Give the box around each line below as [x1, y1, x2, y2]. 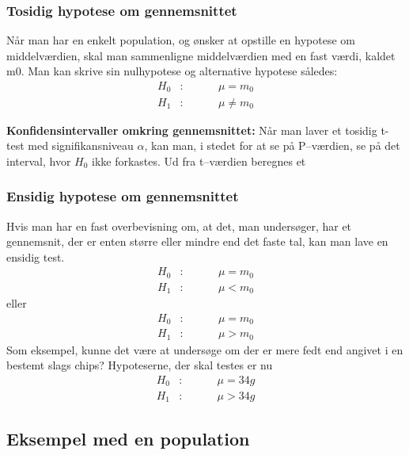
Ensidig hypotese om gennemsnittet [6, 186, 239, 206]
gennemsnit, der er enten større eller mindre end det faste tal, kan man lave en [6, 233, 388, 250]
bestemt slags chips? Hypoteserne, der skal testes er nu [6, 357, 273, 373]
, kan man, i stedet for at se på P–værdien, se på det [144, 137, 400, 154]
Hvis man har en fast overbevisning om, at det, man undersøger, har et [6, 217, 352, 234]
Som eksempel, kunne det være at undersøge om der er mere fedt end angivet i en [6, 341, 403, 357]
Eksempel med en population [6, 426, 250, 451]
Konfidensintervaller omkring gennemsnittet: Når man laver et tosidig [6, 121, 377, 138]
